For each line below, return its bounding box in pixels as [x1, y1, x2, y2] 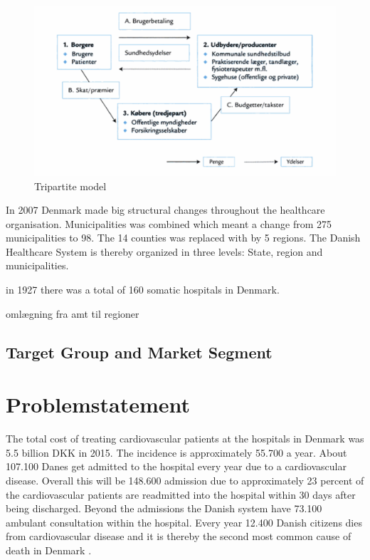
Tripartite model [34, 178, 107, 193]
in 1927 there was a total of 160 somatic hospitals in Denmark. [6, 282, 280, 297]
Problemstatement [6, 390, 191, 419]
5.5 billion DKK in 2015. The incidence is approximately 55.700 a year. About [6, 445, 347, 460]
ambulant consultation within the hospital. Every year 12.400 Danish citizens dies [6, 514, 362, 529]
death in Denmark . [6, 542, 92, 557]
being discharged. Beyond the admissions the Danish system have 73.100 [6, 501, 322, 516]
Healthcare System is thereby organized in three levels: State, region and [6, 244, 323, 259]
